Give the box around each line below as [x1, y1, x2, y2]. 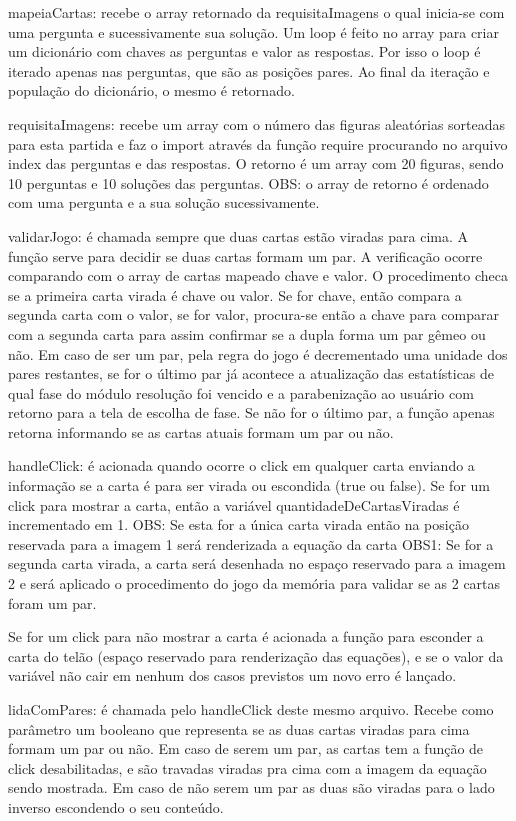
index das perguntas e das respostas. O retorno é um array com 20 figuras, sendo [8, 153, 504, 174]
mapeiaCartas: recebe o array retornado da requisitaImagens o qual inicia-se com [8, 2, 505, 22]
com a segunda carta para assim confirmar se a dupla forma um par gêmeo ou [8, 323, 486, 344]
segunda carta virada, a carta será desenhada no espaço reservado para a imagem [8, 553, 506, 574]
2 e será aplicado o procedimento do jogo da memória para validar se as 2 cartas [8, 573, 501, 594]
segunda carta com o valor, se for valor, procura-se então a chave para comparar [8, 304, 499, 325]
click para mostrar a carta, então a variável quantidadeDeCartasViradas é [8, 494, 460, 515]
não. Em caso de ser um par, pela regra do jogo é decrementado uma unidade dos [8, 343, 508, 364]
